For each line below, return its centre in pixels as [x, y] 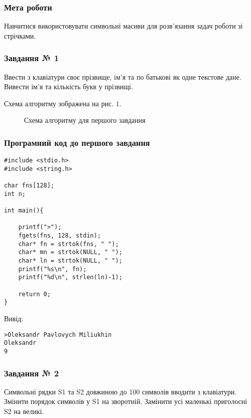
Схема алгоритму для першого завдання [85, 120]
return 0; [35, 294]
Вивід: [14, 319]
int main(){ [24, 211]
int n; [15, 194]
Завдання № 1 [32, 58]
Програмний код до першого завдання [77, 142]
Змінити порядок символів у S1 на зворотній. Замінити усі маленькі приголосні [126, 401]
